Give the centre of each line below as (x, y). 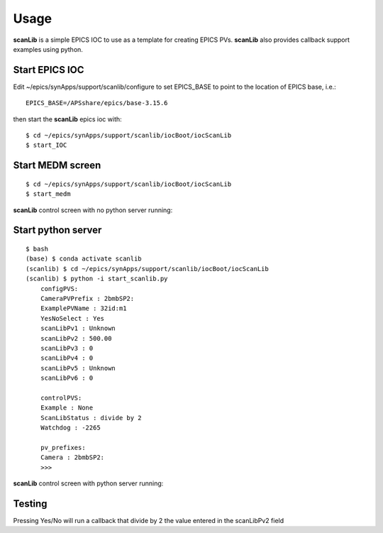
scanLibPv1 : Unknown (78, 329)
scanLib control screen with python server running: (88, 483)
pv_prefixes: (63, 447)
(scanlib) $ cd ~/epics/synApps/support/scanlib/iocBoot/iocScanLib (147, 269)
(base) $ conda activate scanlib (84, 259)
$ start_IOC (46, 145)
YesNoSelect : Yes (72, 318)
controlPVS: (61, 398)
